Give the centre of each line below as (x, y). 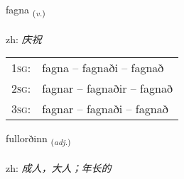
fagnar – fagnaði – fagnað (105, 109)
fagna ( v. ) (26, 10)
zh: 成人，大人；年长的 (59, 168)
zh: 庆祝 (24, 39)
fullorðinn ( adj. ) (38, 139)
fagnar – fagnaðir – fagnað (107, 88)
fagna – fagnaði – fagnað (103, 68)
